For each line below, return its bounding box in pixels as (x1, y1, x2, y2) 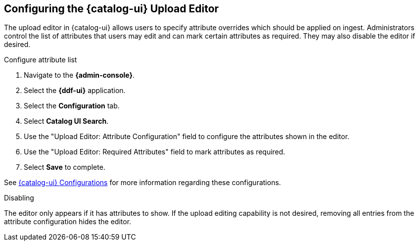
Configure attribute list (4, 55, 77, 64)
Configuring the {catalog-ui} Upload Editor (4, 2, 219, 15)
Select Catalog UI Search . (24, 117, 109, 126)
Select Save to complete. (24, 163, 105, 172)
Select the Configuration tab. (24, 101, 120, 110)
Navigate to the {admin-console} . (24, 71, 135, 80)
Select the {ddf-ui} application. (24, 86, 126, 95)
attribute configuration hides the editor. (4, 217, 132, 226)
